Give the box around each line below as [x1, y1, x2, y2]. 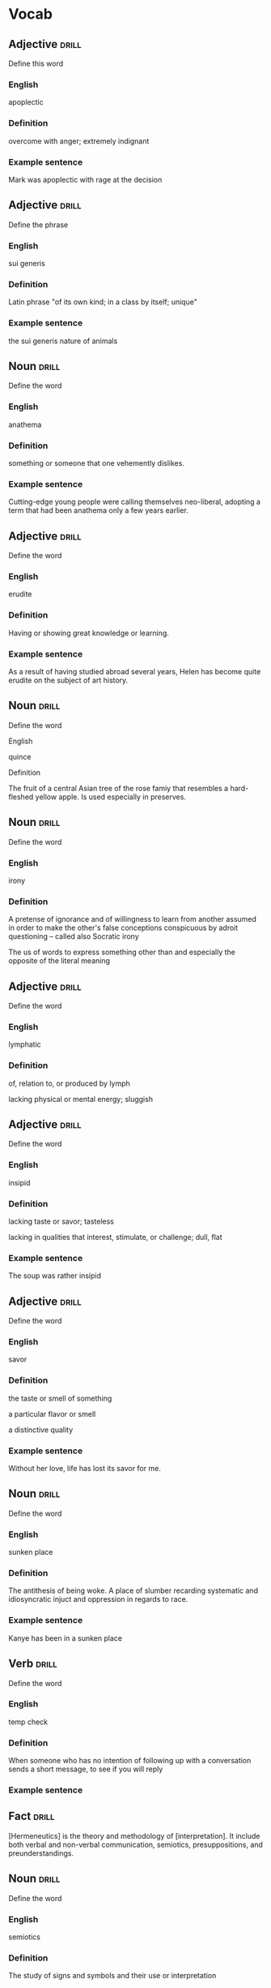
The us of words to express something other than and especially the [8, 947, 236, 957]
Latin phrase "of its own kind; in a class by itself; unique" [8, 297, 198, 307]
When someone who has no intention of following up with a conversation [8, 1756, 252, 1766]
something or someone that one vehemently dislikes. [8, 458, 184, 467]
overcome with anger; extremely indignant [8, 136, 150, 146]
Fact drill [8, 1809, 55, 1823]
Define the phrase [8, 220, 69, 230]
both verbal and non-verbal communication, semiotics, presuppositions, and [8, 1840, 263, 1849]
